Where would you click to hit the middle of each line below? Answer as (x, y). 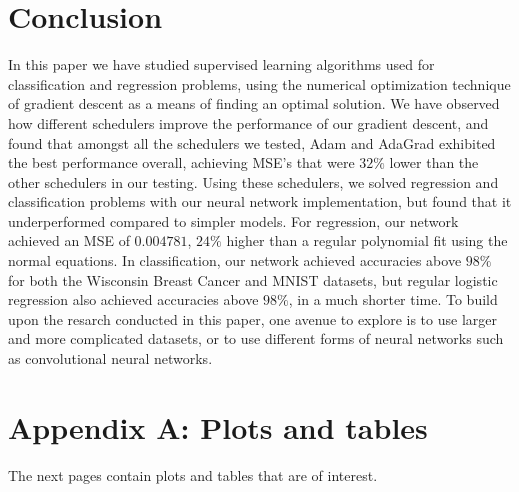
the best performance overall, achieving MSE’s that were (181, 162)
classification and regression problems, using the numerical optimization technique (259, 83)
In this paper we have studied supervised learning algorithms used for (221, 64)
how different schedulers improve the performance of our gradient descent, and (248, 122)
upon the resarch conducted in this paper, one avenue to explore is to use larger (252, 318)
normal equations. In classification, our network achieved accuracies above (235, 260)
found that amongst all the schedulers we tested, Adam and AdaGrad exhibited (252, 142)
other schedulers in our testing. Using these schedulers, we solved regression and (253, 181)
